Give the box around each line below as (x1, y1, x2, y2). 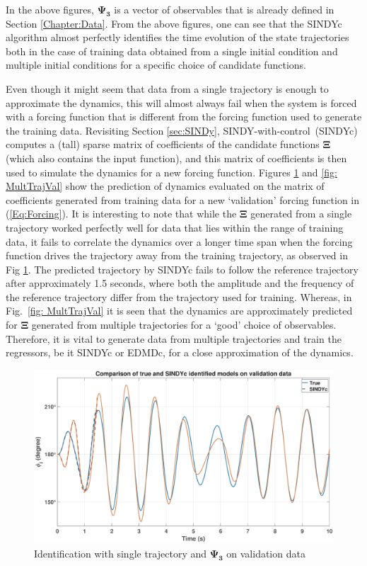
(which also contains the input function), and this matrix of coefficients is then (6, 150, 347, 165)
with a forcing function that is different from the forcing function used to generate (6, 109, 362, 124)
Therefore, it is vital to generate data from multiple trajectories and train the (6, 331, 342, 346)
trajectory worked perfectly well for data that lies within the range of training (6, 220, 344, 234)
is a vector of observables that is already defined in (114, 2, 334, 16)
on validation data (226, 545, 305, 560)
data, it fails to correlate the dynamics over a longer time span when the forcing (6, 234, 353, 249)
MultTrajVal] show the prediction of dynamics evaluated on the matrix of (6, 179, 325, 193)
